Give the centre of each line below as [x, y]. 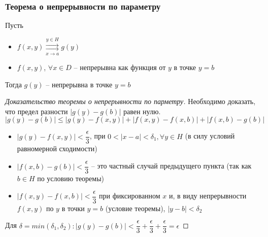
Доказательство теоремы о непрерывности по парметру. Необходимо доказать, [130, 101]
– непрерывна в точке [79, 84]
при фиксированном [130, 196]
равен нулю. [142, 111]
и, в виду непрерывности [208, 196]
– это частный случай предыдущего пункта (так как [171, 166]
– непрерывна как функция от [120, 67]
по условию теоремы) [71, 178]
